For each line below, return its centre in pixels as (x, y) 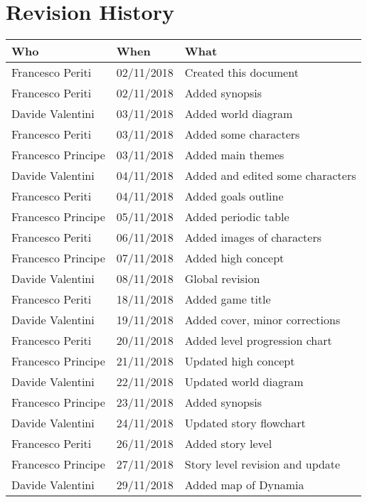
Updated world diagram (244, 382)
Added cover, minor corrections (262, 320)
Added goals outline (234, 196)
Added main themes (234, 155)
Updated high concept (240, 361)
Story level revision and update (262, 464)
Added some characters (242, 134)
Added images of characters (253, 237)
